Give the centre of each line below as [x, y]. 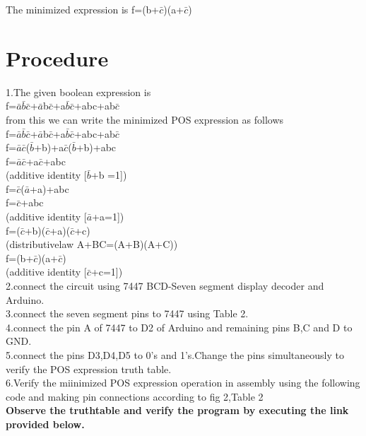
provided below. [45, 424]
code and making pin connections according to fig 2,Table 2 [135, 396]
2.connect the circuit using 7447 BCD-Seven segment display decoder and [165, 286]
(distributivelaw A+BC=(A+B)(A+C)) [92, 244]
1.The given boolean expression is [78, 92]
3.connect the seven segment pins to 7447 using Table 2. [127, 313]
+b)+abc [96, 147]
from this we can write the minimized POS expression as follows [145, 119]
